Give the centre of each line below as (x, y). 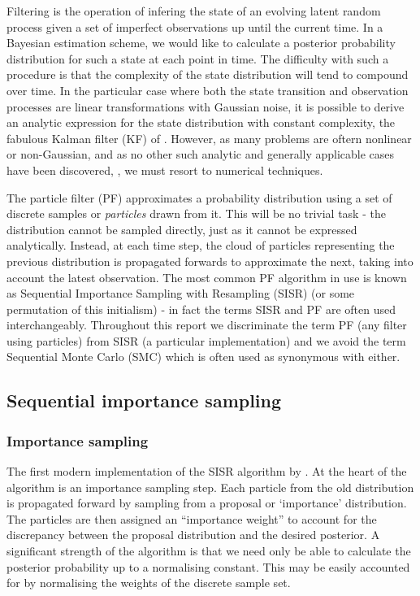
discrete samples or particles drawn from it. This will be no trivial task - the (196, 213)
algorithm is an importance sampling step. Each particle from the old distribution (210, 487)
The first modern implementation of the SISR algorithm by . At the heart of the (207, 471)
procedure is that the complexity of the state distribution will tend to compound (208, 74)
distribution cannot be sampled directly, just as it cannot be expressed (182, 229)
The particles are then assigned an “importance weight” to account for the (192, 518)
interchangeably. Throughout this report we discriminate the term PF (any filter (207, 325)
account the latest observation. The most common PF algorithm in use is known (207, 277)
